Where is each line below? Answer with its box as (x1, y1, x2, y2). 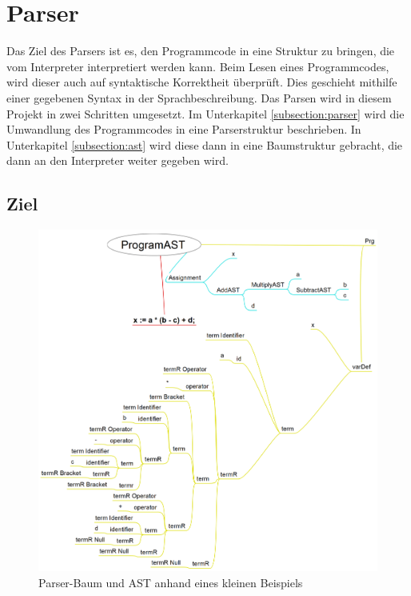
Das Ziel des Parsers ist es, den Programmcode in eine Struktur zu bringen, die (6, 42, 395, 59)
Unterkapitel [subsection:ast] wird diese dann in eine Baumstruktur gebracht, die (6, 136, 403, 153)
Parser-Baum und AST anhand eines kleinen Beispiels (38, 574, 303, 590)
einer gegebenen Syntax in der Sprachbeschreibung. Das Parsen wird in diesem (6, 89, 392, 106)
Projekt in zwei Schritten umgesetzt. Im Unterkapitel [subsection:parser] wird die (6, 105, 405, 122)
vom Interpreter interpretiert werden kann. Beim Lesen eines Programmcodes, (6, 58, 389, 74)
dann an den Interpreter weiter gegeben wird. (6, 152, 229, 169)
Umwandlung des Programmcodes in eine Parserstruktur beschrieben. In (6, 121, 361, 138)
